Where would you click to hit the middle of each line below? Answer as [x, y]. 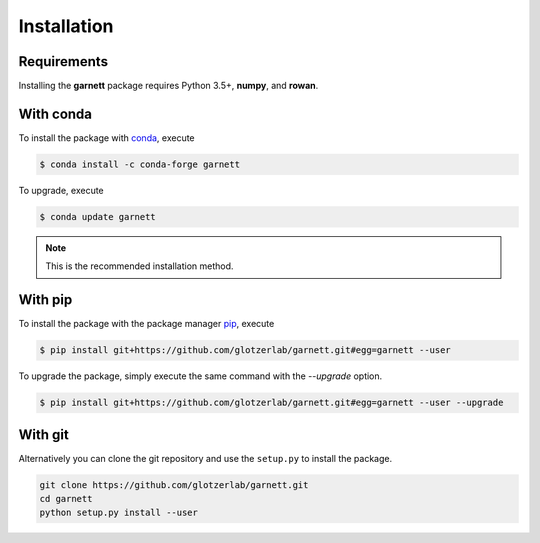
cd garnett [66, 499]
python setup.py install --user [119, 513]
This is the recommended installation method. [139, 266]
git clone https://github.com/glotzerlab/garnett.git [174, 484]
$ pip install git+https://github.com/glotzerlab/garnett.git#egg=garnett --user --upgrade [271, 403]
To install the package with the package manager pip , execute [146, 324]
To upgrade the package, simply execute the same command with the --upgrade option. [200, 376]
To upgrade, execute [61, 190]
